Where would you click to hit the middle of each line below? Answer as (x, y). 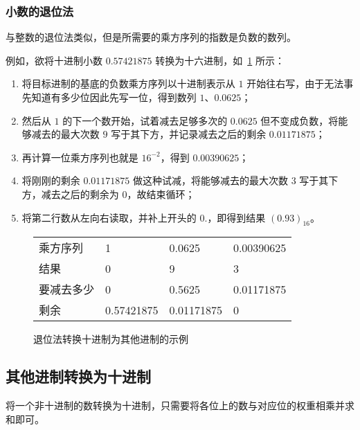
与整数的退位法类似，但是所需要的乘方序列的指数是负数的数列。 (151, 37)
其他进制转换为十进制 (78, 376)
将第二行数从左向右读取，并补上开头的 (109, 217)
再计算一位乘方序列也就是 (80, 157)
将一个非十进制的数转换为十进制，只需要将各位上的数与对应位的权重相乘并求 (180, 405)
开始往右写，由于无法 (295, 83)
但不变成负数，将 (299, 120)
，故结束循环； (161, 194)
